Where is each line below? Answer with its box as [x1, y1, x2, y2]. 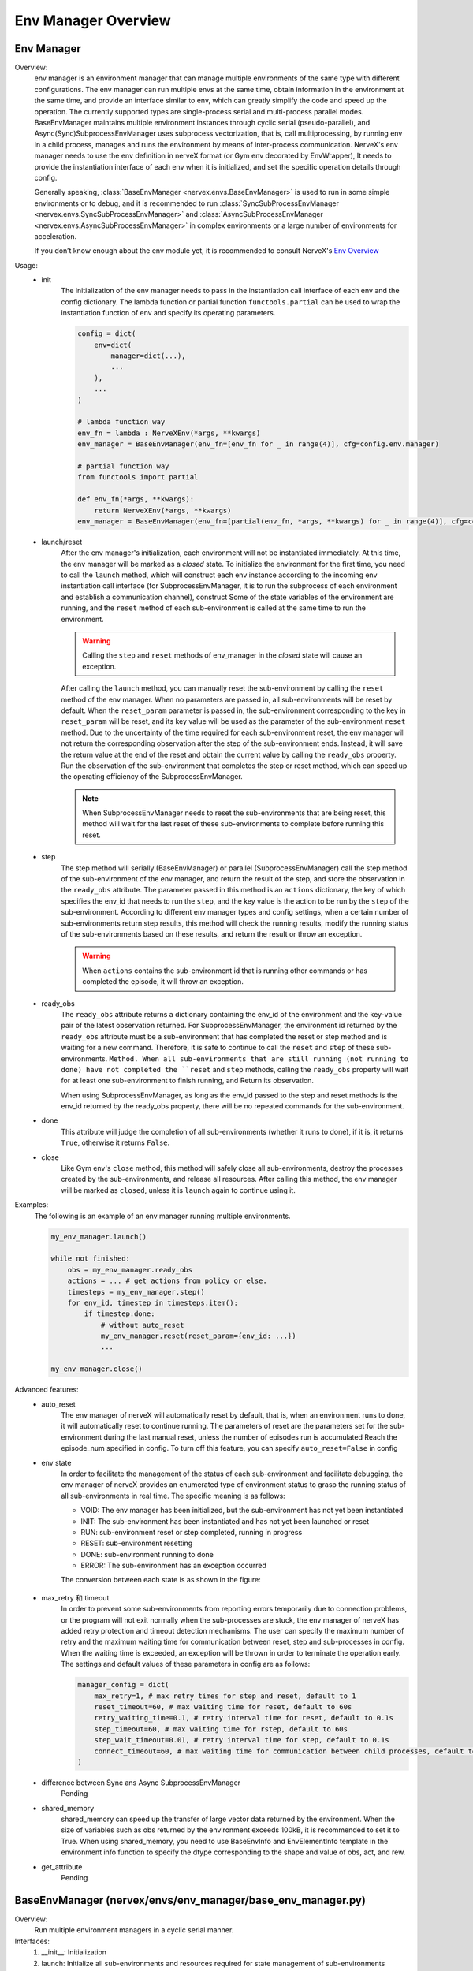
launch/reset [41, 537, 83, 546]
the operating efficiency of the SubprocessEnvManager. [61, 772, 244, 781]
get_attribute [41, 1861, 83, 1872]
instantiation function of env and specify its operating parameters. [61, 308, 276, 318]
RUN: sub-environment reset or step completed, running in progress [80, 1527, 303, 1537]
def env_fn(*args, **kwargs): [77, 495, 195, 504]
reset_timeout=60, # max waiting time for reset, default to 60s [94, 1702, 352, 1711]
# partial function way [77, 461, 169, 471]
